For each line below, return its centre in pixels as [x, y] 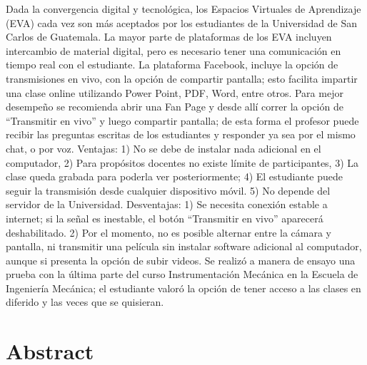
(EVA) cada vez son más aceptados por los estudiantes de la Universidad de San [181, 22]
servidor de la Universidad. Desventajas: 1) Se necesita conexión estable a [167, 204]
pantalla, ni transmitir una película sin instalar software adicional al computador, [184, 246]
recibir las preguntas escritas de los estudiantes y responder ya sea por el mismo [181, 134]
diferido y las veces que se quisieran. [85, 302]
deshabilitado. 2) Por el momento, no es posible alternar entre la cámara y [169, 232]
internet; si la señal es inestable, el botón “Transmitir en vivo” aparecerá [165, 218]
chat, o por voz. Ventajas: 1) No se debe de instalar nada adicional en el [164, 148]
